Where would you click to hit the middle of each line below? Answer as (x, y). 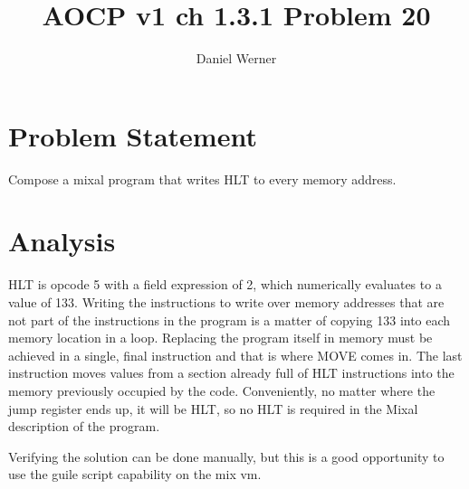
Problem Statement (133, 135)
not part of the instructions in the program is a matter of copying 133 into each (230, 320)
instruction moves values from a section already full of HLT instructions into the (231, 373)
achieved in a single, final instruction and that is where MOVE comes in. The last (235, 355)
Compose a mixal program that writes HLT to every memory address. (202, 179)
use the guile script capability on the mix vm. (135, 474)
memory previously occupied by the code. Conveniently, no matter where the (222, 390)
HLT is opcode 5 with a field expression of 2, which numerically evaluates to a (225, 284)
